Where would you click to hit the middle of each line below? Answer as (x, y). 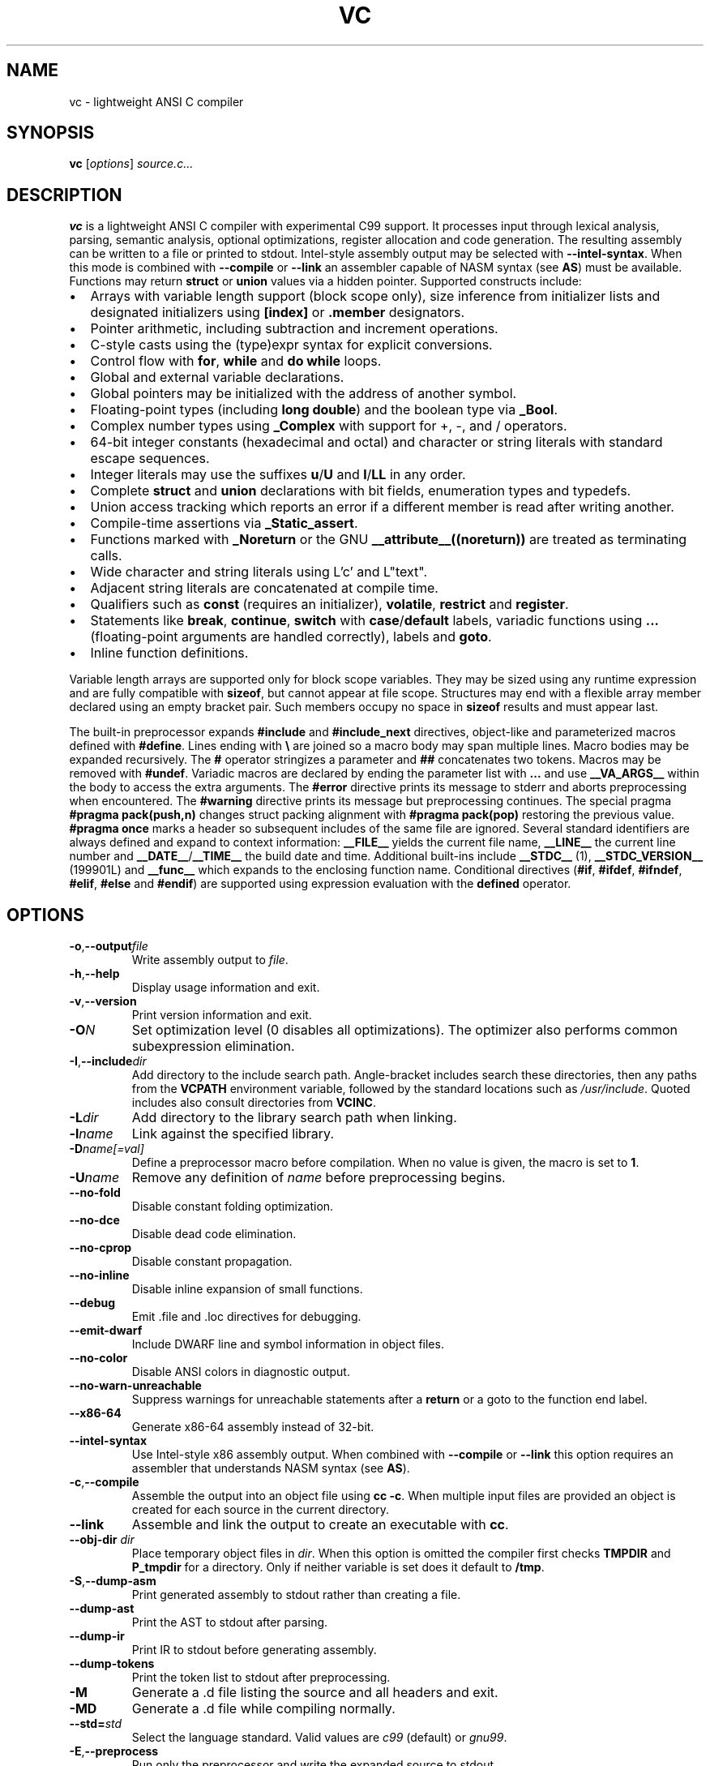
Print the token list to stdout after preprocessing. (261, 1678)
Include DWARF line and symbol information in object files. (288, 1344)
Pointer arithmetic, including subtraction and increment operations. (294, 329)
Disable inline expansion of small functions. (247, 1289)
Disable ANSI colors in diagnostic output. (241, 1372)
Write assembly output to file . (210, 960)
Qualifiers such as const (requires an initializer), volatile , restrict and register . (329, 604)
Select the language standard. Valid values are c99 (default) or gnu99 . (319, 1738)
